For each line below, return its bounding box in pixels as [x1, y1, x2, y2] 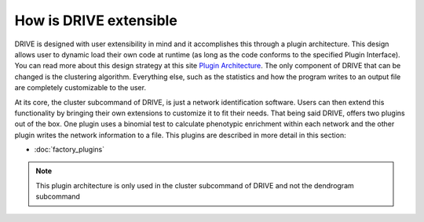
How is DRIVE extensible [14, 12, 178, 29]
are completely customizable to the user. [14, 83, 147, 93]
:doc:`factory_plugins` [34, 145, 105, 155]
